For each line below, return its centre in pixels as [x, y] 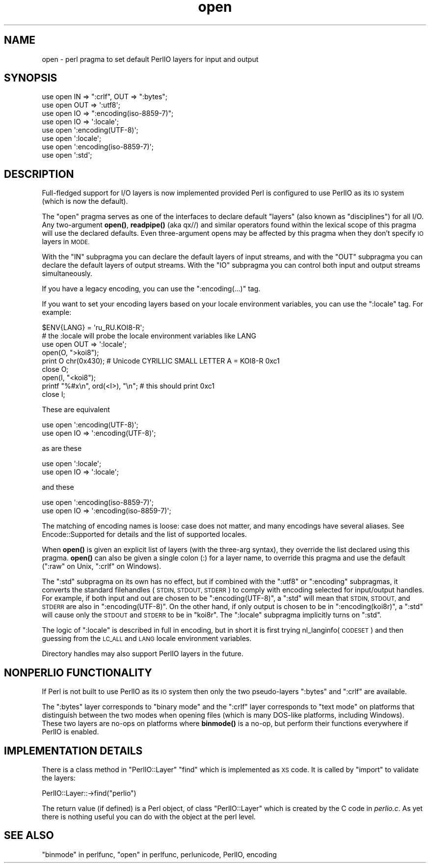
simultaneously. [67, 274]
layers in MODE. [66, 242]
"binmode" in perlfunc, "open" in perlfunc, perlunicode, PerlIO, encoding [159, 854]
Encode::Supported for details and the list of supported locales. [144, 534]
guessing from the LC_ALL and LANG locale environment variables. [147, 639]
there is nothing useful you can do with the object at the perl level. [149, 816]
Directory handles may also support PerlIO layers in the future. [143, 654]
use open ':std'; [67, 155]
